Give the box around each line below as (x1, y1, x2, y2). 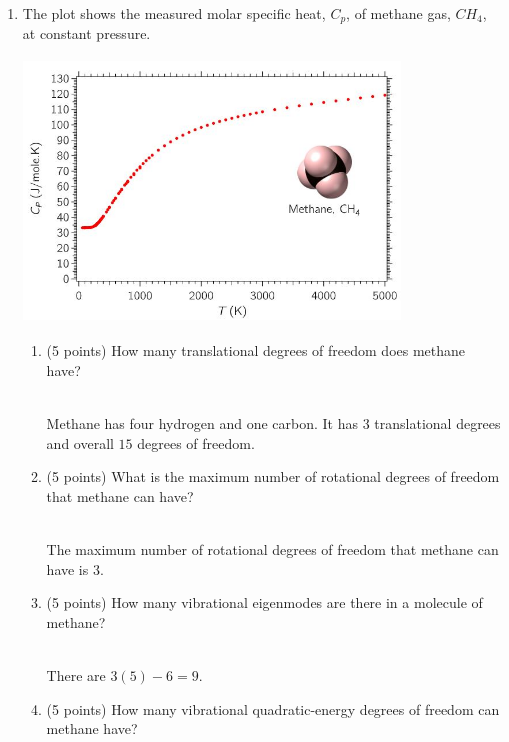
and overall (46, 432, 114, 453)
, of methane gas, (346, 3, 451, 23)
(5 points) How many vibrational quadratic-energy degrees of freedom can (46, 698, 500, 719)
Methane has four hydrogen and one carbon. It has (46, 412, 359, 433)
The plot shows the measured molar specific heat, (22, 3, 326, 23)
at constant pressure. (22, 23, 151, 44)
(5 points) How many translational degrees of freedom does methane (46, 340, 466, 361)
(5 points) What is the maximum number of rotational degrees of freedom (46, 466, 500, 487)
